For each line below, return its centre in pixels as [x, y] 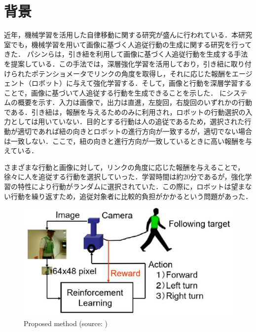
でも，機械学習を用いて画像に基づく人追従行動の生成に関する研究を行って [131, 44]
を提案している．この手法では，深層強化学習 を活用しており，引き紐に [117, 63]
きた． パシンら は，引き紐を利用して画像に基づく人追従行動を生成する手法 [126, 54]
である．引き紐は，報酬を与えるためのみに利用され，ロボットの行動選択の [125, 112]
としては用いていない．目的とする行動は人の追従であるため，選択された [128, 121]
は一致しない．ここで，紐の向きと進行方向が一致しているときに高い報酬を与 [128, 141]
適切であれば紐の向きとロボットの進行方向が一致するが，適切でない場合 [135, 131]
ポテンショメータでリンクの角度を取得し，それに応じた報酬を [131, 73]
